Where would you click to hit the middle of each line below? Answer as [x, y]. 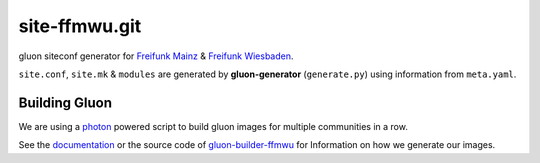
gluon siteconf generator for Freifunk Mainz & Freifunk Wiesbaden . [156, 56]
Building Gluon [65, 102]
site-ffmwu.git [80, 26]
